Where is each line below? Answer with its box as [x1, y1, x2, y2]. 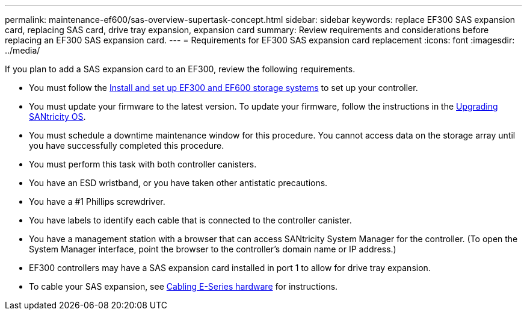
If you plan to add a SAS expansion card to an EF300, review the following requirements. [5, 64, 356, 74]
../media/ [5, 45, 40, 55]
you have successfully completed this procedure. [29, 140, 224, 151]
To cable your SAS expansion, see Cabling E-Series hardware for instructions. [29, 281, 338, 292]
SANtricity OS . [29, 111, 86, 122]
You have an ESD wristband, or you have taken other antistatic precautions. [29, 178, 328, 188]
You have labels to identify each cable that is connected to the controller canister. [29, 215, 352, 225]
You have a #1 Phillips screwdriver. [29, 196, 165, 207]
